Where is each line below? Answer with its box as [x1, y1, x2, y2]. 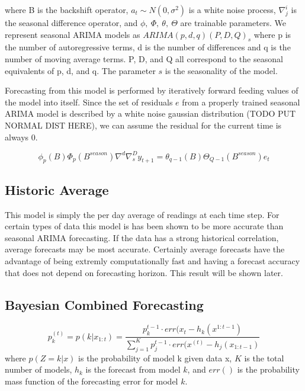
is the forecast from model [85, 363, 181, 376]
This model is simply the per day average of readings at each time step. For [5, 208, 280, 220]
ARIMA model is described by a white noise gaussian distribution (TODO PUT [5, 107, 296, 120]
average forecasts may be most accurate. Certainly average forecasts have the [5, 243, 285, 255]
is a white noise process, [188, 4, 276, 15]
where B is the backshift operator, [5, 4, 129, 15]
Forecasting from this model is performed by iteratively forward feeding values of [5, 84, 298, 97]
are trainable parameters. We [180, 17, 286, 28]
